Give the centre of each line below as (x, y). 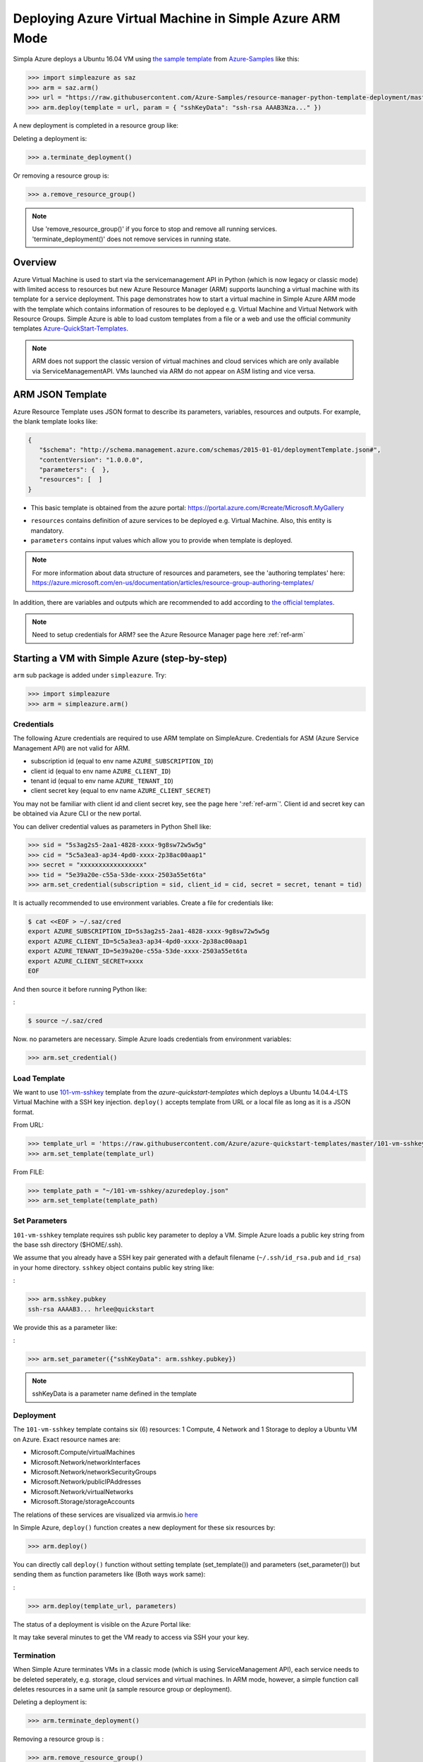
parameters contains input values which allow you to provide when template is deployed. (161, 541)
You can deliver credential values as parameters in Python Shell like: (112, 826)
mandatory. (47, 530)
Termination (34, 1655)
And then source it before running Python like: (80, 989)
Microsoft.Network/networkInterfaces (86, 1462)
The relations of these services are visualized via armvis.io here (105, 1515)
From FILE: (29, 1172)
